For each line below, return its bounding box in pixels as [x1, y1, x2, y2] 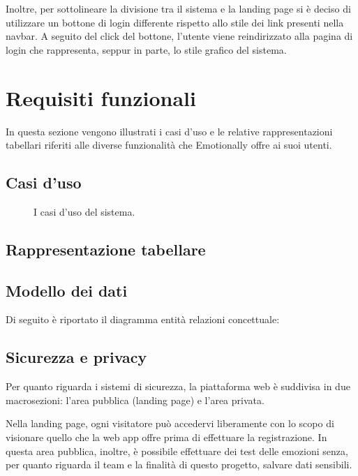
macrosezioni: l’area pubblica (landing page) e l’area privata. [6, 392, 264, 407]
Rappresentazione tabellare [6, 238, 206, 260]
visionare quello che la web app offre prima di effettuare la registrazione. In [6, 430, 327, 445]
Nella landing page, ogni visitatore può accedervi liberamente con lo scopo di [6, 416, 334, 431]
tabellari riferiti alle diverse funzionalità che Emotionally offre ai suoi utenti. [6, 137, 332, 152]
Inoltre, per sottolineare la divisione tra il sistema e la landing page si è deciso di [6, 1, 351, 15]
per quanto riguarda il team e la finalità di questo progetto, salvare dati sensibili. [6, 457, 352, 472]
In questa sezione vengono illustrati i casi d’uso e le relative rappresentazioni [6, 124, 333, 138]
